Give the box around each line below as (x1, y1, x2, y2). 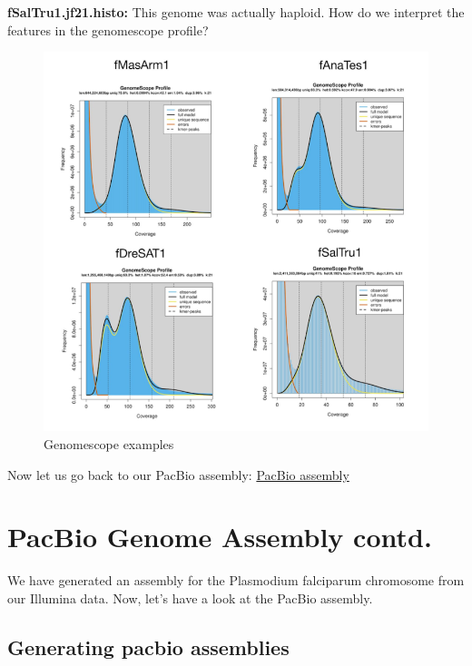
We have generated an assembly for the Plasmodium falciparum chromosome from (7, 571, 465, 590)
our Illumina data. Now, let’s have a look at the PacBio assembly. (7, 588, 373, 607)
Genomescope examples (44, 435, 174, 454)
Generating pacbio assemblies (7, 632, 290, 661)
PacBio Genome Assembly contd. (7, 518, 432, 555)
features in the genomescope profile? (7, 20, 209, 39)
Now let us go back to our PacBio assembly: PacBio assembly (7, 465, 349, 484)
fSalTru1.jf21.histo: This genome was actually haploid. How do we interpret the (7, 3, 465, 21)
